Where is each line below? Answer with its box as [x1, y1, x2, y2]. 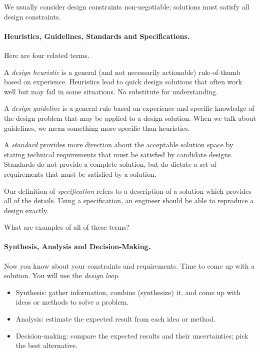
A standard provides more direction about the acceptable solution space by [4, 139, 233, 150]
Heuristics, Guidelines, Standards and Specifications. [4, 30, 190, 41]
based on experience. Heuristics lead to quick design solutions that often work [4, 76, 242, 87]
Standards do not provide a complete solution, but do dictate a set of [4, 159, 216, 169]
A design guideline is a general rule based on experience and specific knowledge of [4, 103, 254, 113]
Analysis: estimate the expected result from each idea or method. [15, 314, 215, 324]
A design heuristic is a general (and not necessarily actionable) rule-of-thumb [4, 66, 240, 77]
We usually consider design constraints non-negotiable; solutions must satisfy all [4, 1, 249, 11]
